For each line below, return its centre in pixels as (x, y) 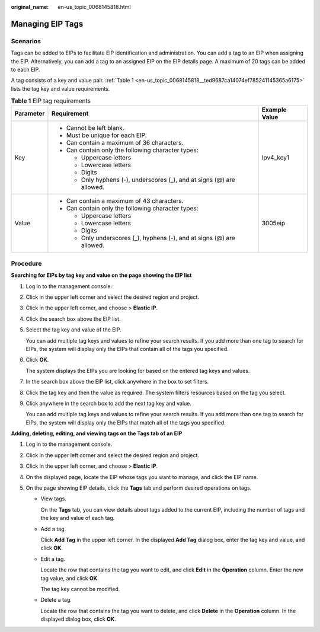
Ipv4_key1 (276, 158)
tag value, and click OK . (70, 578)
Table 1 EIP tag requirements (51, 101)
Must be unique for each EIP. (107, 135)
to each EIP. (25, 69)
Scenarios (26, 41)
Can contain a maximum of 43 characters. (125, 201)
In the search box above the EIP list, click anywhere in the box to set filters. (117, 382)
